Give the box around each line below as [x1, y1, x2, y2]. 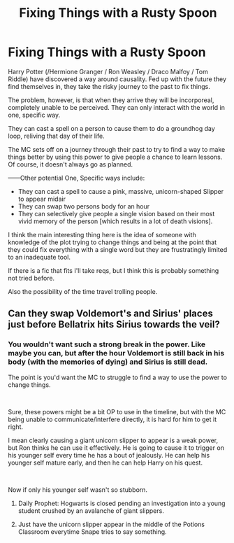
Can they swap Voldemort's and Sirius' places [8, 308, 214, 320]
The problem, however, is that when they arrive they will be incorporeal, [8, 96, 214, 104]
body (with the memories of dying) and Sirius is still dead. [8, 357, 208, 367]
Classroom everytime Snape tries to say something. [17, 527, 167, 536]
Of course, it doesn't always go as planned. [8, 160, 133, 169]
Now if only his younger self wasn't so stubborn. [8, 485, 148, 494]
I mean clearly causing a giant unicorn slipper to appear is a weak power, [8, 436, 219, 444]
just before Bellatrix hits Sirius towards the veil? [8, 318, 221, 330]
